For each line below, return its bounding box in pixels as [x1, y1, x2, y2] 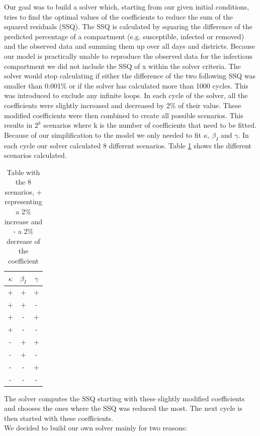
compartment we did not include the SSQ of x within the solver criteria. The [4, 60, 241, 71]
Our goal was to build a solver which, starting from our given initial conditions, [4, 2, 249, 12]
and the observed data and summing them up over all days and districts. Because [4, 41, 255, 51]
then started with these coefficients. [4, 412, 114, 423]
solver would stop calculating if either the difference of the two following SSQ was [4, 70, 256, 81]
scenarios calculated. [4, 150, 67, 160]
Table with [7, 166, 40, 177]
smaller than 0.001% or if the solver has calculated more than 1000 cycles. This [4, 80, 248, 91]
